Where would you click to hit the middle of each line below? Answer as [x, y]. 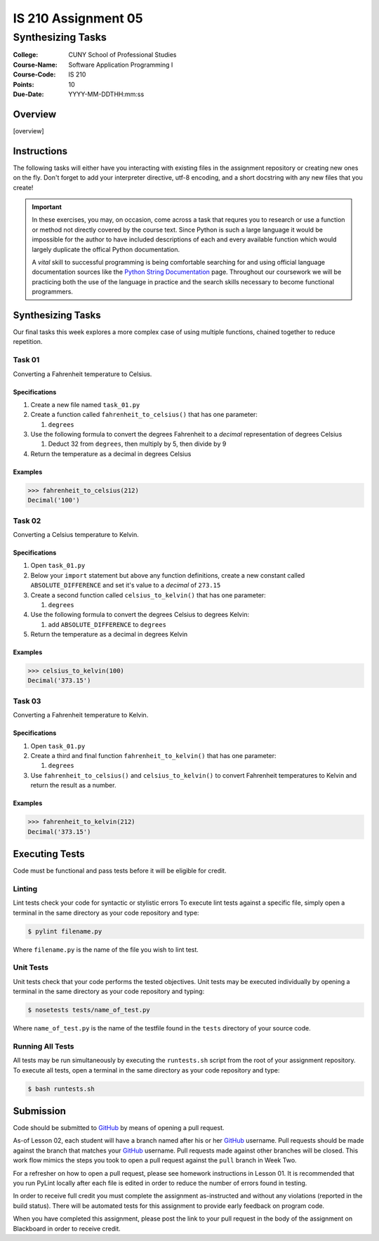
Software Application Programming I [121, 65]
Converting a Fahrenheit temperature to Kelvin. [81, 715]
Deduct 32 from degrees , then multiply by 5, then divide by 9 [137, 444]
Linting [25, 889]
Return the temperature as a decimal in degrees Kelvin [109, 635]
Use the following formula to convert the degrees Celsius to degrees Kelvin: [140, 615]
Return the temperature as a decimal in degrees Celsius [111, 453]
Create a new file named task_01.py [85, 404]
